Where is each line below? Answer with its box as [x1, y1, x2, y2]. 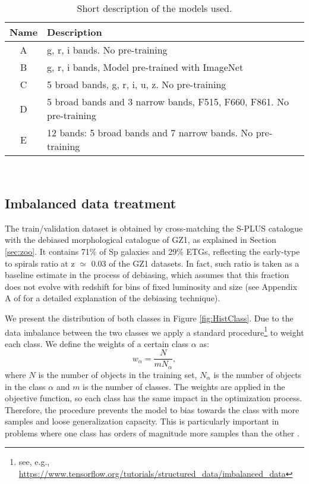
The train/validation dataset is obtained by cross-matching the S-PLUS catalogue [5, 221, 303, 234]
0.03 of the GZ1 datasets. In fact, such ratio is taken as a [91, 257, 299, 269]
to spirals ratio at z [5, 257, 75, 269]
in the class [5, 380, 46, 392]
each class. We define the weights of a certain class [5, 337, 189, 349]
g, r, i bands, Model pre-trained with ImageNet [47, 60, 244, 74]
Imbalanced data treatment [5, 193, 176, 212]
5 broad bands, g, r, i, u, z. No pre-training [47, 77, 226, 91]
